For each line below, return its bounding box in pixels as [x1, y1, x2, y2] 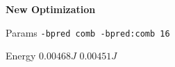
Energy [6, 48, 36, 63]
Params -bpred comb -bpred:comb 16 [6, 25, 170, 39]
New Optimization [6, 2, 96, 16]
